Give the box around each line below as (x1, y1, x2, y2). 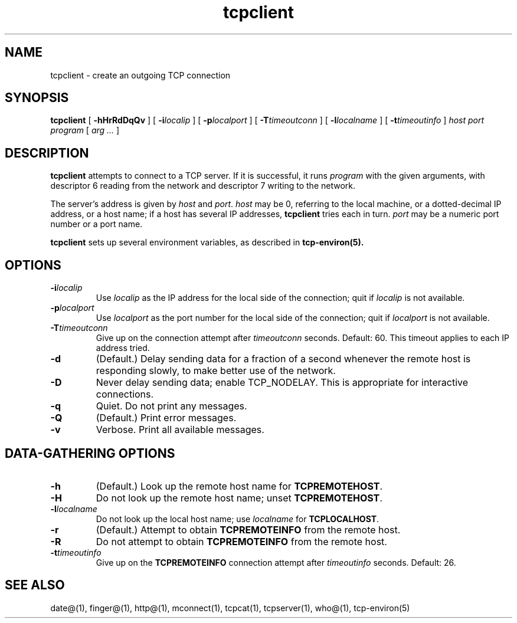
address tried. (96, 343, 150, 353)
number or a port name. (50, 219, 143, 229)
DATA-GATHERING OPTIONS (5, 445, 175, 461)
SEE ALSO (5, 578, 65, 593)
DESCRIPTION (5, 145, 89, 160)
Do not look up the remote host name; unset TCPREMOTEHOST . (96, 491, 382, 504)
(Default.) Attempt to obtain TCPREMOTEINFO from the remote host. (96, 523, 401, 536)
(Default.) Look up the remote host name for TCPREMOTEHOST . (96, 480, 383, 492)
